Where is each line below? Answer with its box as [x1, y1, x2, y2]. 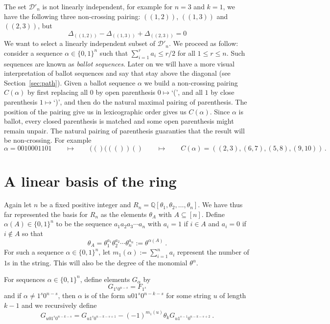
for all [177, 47, 195, 58]
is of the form [84, 290, 125, 301]
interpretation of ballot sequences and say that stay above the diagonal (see [4, 68, 231, 78]
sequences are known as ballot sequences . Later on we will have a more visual [4, 58, 235, 68]
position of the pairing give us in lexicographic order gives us [4, 106, 187, 116]
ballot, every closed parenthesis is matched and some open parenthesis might [4, 116, 234, 126]
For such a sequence [4, 247, 64, 257]
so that [22, 228, 43, 238]
